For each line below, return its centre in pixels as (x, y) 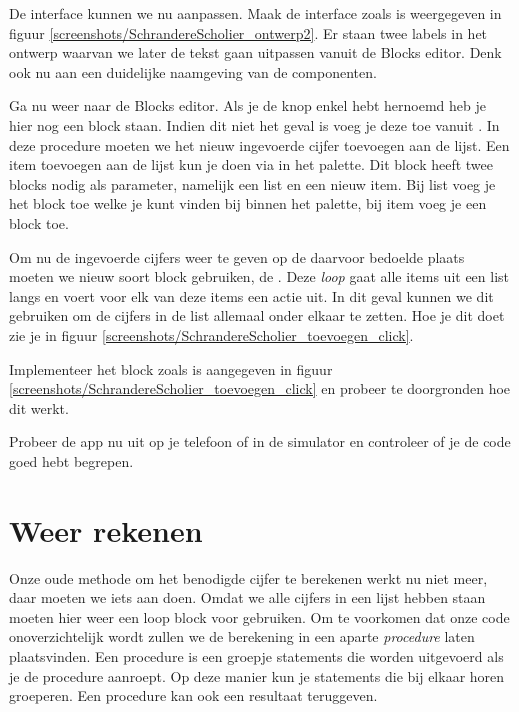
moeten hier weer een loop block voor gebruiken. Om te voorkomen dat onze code (259, 616)
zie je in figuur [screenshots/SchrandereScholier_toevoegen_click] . (211, 334)
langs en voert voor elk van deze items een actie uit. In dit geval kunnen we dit (251, 295)
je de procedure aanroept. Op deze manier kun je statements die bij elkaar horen (257, 675)
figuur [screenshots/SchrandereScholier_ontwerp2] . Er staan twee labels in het (248, 32)
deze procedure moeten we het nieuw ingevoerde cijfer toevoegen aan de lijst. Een (259, 144)
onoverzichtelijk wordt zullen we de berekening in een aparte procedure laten (242, 636)
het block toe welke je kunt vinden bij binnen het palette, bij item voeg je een (248, 203)
